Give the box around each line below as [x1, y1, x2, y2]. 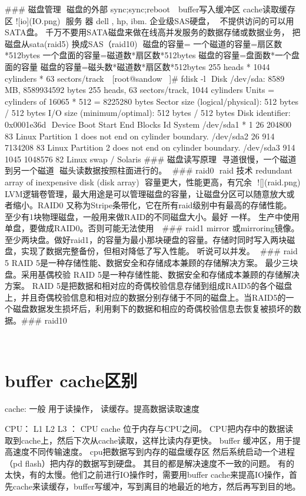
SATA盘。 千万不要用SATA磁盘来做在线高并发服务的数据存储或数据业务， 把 [5, 26, 301, 38]
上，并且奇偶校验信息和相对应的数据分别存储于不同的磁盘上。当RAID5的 [5, 291, 286, 303]
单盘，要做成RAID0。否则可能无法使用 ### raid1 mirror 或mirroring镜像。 [5, 222, 300, 234]
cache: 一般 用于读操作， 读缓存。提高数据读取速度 [5, 402, 199, 415]
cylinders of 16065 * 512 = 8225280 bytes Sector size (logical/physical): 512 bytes [5, 95, 298, 107]
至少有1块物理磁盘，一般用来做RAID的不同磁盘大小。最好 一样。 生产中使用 [5, 210, 300, 222]
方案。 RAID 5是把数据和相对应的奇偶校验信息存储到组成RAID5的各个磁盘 [5, 279, 292, 292]
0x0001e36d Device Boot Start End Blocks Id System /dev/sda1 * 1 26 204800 [5, 118, 292, 130]
